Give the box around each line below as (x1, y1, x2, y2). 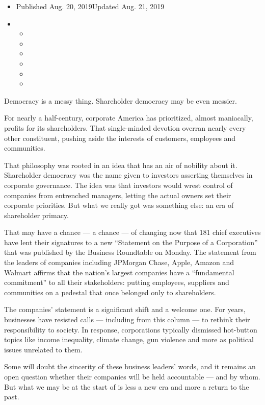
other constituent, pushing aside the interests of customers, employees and (4, 132, 236, 143)
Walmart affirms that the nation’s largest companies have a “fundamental (4, 267, 234, 277)
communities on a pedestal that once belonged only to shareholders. (4, 287, 216, 297)
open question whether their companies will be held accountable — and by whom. (4, 371, 260, 382)
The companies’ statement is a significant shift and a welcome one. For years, (4, 304, 246, 315)
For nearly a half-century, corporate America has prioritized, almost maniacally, (4, 112, 253, 123)
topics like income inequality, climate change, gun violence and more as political (4, 334, 254, 345)
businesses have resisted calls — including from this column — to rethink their (4, 314, 250, 325)
